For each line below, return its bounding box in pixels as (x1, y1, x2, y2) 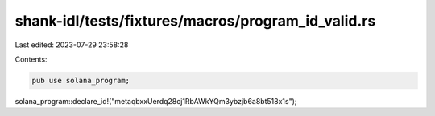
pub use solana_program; (31, 76, 130, 85)
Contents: (14, 54, 48, 64)
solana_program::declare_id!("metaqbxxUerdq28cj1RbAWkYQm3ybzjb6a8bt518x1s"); (14, 96, 297, 106)
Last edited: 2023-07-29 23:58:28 (14, 40, 129, 50)
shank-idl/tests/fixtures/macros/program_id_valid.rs (14, 12, 376, 30)
